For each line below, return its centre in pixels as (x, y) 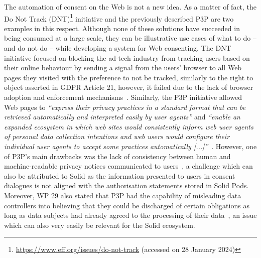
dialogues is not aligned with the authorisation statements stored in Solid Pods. (126, 185)
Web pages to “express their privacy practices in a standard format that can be (125, 107)
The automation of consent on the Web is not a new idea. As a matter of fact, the (130, 7)
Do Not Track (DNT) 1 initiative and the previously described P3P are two (119, 18)
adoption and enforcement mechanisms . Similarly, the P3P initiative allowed (123, 97)
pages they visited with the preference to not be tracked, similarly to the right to (129, 77)
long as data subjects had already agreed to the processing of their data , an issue (130, 215)
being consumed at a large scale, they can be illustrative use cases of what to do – (130, 38)
